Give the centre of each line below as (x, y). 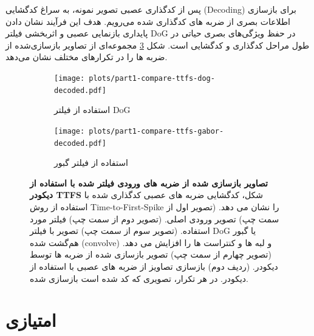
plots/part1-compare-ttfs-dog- (152, 78)
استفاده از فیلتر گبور (91, 163)
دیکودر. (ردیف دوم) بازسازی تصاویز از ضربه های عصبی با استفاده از (154, 266)
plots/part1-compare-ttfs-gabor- (156, 131)
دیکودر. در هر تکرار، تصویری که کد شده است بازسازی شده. (139, 278)
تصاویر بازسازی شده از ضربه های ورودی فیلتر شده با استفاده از (149, 183)
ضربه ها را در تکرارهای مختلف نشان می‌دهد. (87, 57)
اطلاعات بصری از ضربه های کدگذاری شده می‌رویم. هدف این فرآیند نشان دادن (148, 21)
